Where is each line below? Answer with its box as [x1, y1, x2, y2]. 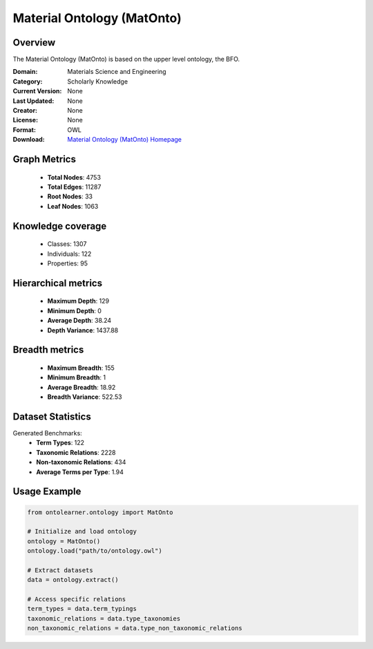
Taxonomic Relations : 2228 [36, 448, 116, 456]
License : [12, 116, 38, 124]
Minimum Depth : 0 [47, 306, 102, 314]
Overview [12, 37, 56, 48]
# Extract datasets [27, 566, 93, 574]
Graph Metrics [12, 153, 76, 165]
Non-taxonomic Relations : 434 [36, 458, 126, 467]
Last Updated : [12, 97, 55, 105]
